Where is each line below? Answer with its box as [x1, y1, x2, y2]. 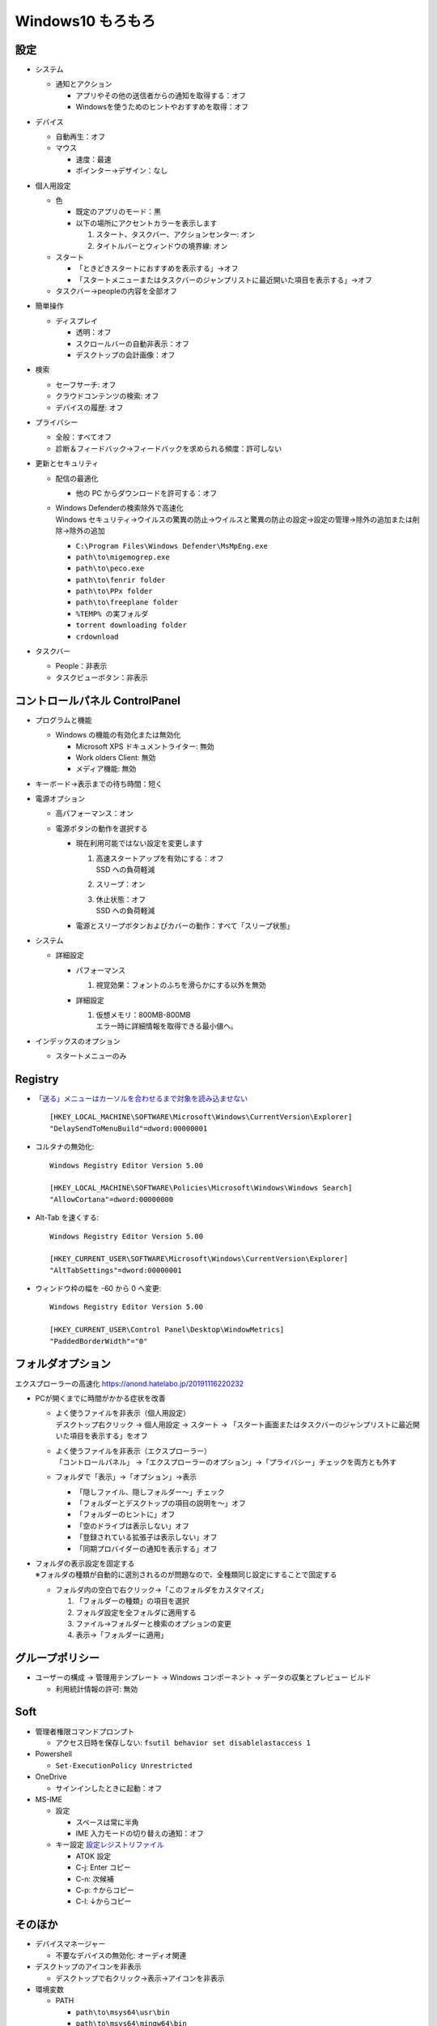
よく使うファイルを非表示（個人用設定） [55, 1408, 190, 1418]
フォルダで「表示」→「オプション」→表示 [55, 1472, 197, 1482]
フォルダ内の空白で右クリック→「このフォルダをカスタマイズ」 [55, 1584, 268, 1594]
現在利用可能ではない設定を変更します [75, 839, 204, 848]
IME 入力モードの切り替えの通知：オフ [75, 1828, 204, 1839]
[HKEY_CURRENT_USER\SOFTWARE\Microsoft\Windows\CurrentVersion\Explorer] [49, 1254, 349, 1263]
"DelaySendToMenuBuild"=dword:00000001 [49, 1123, 208, 1133]
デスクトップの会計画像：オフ [75, 350, 176, 360]
